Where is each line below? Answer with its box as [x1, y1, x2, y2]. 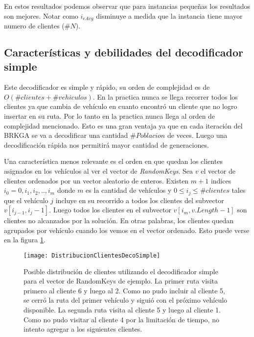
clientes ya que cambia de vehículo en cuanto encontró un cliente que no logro [4, 101, 237, 111]
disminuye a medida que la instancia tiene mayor [96, 10, 243, 21]
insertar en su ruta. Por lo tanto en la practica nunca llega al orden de [4, 111, 215, 121]
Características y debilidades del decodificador [4, 45, 244, 60]
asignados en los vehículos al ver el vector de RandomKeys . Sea [4, 165, 193, 176]
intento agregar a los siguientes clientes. [23, 324, 142, 334]
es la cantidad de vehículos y [86, 185, 172, 195]
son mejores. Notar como [4, 10, 78, 21]
